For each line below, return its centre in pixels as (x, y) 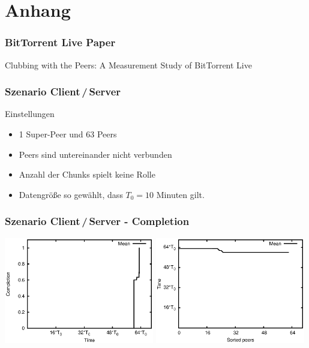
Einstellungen (30, 114)
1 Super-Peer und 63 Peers (68, 134)
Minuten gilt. (180, 194)
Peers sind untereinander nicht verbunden (95, 154)
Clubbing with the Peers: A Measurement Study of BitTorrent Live (128, 64)
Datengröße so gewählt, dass (71, 194)
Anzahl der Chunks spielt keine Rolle (87, 174)
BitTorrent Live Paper (60, 42)
